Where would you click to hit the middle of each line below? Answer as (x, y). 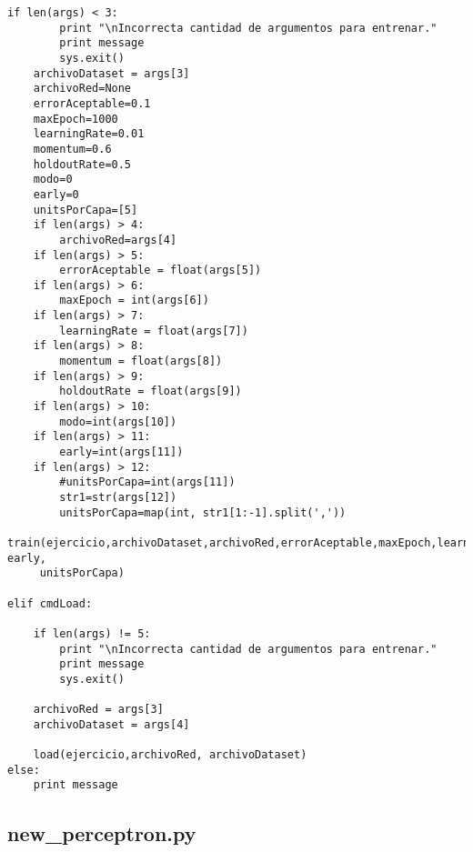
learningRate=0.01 (89, 134)
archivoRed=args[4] (118, 240)
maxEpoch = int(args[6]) (134, 301)
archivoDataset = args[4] (111, 724)
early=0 (56, 194)
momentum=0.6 (72, 149)
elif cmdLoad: (50, 603)
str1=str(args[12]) (118, 497)
